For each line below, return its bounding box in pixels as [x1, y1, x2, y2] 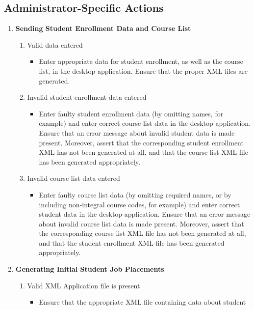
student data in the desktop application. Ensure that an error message [39, 209, 251, 219]
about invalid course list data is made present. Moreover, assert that [39, 218, 244, 228]
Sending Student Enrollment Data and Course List [15, 23, 191, 33]
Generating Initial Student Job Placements [15, 264, 164, 274]
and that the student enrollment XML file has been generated [39, 237, 225, 248]
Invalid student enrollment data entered [27, 92, 147, 102]
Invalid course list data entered [27, 173, 120, 183]
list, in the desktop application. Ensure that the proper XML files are [39, 65, 248, 76]
